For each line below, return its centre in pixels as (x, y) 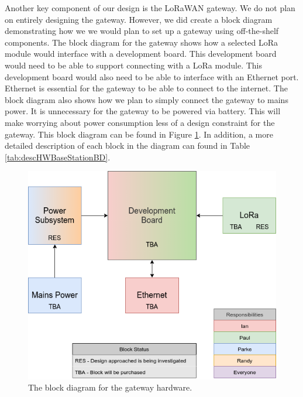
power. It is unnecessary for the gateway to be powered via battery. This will (143, 111)
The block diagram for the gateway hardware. (110, 387)
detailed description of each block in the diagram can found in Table (128, 146)
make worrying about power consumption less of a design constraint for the (140, 122)
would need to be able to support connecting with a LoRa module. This (134, 65)
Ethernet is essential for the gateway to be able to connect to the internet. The (146, 88)
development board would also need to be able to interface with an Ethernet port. (152, 76)
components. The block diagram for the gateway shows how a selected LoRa (141, 42)
